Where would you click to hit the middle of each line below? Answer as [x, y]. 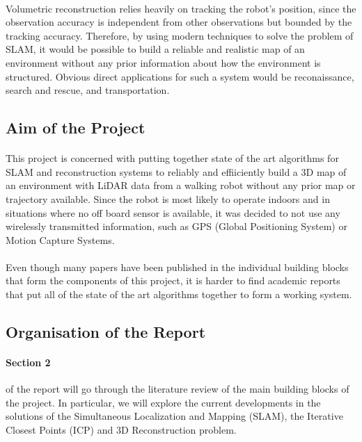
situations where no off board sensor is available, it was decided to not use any [173, 212]
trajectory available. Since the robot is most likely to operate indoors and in [168, 198]
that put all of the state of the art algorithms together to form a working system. [179, 294]
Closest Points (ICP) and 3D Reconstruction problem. [121, 430]
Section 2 [28, 362]
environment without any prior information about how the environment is [163, 62]
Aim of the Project [76, 128]
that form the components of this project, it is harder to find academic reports [173, 280]
